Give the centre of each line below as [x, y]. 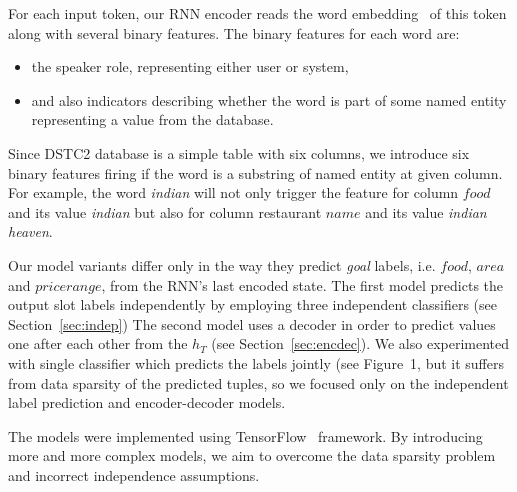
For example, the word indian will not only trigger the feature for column [233, 192]
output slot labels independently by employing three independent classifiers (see [253, 304]
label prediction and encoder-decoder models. [147, 402]
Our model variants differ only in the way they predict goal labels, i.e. [222, 264]
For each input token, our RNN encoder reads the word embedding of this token [257, 13]
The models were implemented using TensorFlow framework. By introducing [245, 435]
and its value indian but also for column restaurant [165, 211]
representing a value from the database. [152, 119]
